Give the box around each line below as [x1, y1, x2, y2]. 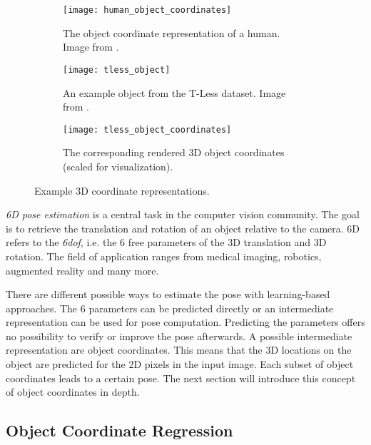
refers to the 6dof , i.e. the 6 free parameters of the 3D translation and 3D [6, 235, 327, 250]
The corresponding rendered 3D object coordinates [63, 145, 285, 160]
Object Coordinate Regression [6, 419, 233, 441]
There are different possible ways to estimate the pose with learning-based [6, 287, 330, 302]
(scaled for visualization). [63, 158, 173, 173]
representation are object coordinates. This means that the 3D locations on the [6, 342, 352, 357]
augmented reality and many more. [6, 262, 159, 277]
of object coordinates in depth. [6, 384, 140, 399]
